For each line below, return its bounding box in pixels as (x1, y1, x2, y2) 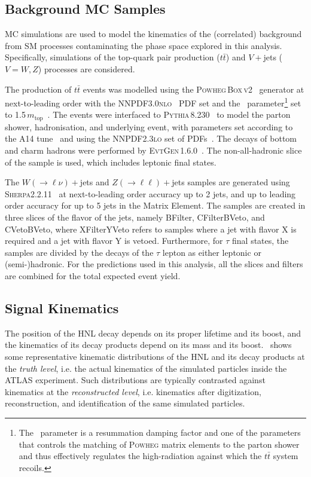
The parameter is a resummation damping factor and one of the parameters (19, 426, 301, 438)
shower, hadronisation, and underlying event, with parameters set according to (5, 120, 293, 133)
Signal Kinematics (5, 298, 119, 317)
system (273, 450, 298, 462)
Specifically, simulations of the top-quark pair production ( (5, 51, 220, 63)
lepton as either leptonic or (162, 246, 261, 258)
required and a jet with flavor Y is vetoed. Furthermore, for (5, 234, 223, 247)
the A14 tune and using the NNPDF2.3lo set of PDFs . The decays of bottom (5, 132, 297, 145)
